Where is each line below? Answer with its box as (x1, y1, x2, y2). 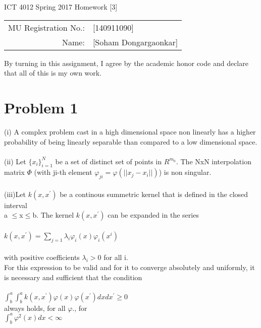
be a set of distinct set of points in (55, 156, 162, 166)
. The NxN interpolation (176, 156, 251, 166)
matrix (4, 167, 25, 177)
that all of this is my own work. (4, 68, 102, 78)
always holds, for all (4, 302, 66, 313)
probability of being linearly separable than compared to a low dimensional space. (4, 136, 257, 147)
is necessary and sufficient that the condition (4, 272, 142, 282)
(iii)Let (4, 188, 26, 199)
